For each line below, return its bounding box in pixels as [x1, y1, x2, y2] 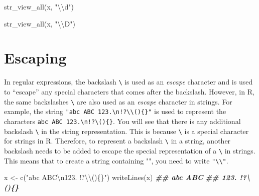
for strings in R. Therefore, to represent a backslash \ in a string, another [4, 135, 231, 146]
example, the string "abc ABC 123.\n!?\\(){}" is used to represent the [4, 106, 226, 116]
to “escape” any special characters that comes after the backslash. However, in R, [4, 86, 254, 96]
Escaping [4, 47, 67, 68]
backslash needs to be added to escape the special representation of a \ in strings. [4, 145, 255, 155]
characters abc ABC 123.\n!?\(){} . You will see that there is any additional [4, 115, 241, 126]
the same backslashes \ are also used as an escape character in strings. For [4, 96, 232, 106]
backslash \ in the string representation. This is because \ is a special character [4, 125, 249, 136]
